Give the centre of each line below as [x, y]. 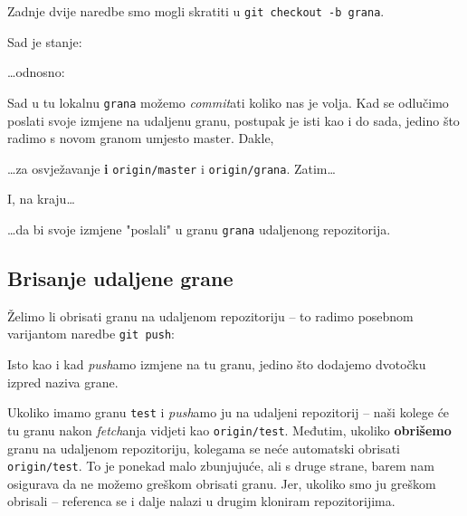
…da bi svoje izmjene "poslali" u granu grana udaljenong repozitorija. [199, 229]
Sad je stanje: [45, 41]
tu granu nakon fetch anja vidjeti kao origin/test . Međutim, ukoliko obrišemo [229, 430]
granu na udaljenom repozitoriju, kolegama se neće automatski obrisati [204, 448]
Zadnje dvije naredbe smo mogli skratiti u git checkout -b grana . [196, 11]
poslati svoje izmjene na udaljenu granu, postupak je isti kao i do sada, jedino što [233, 120]
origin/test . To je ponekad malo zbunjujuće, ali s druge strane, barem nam [221, 466]
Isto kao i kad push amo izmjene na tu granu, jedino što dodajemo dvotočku [217, 364]
